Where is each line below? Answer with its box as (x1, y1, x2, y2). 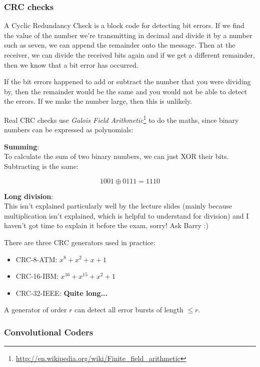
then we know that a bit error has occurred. (4, 59, 138, 70)
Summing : (4, 141, 39, 151)
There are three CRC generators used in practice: (4, 237, 155, 247)
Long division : (4, 191, 53, 201)
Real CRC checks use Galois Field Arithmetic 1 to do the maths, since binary (4, 113, 239, 125)
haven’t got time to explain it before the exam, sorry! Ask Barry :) (4, 220, 208, 231)
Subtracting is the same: (4, 161, 78, 171)
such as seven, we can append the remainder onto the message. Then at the (4, 40, 235, 50)
